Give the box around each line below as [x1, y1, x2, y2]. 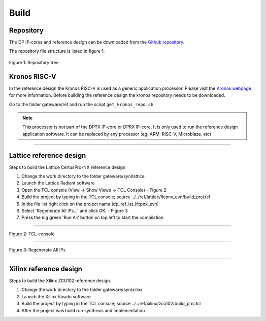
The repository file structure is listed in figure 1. [9, 48, 105, 54]
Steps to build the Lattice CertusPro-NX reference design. [9, 164, 127, 170]
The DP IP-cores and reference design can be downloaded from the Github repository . [9, 39, 185, 45]
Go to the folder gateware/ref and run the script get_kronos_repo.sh [9, 101, 154, 107]
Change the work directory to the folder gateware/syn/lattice [21, 173, 145, 179]
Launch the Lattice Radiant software [21, 180, 95, 186]
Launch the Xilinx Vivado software [21, 293, 91, 299]
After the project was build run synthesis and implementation [21, 307, 145, 313]
